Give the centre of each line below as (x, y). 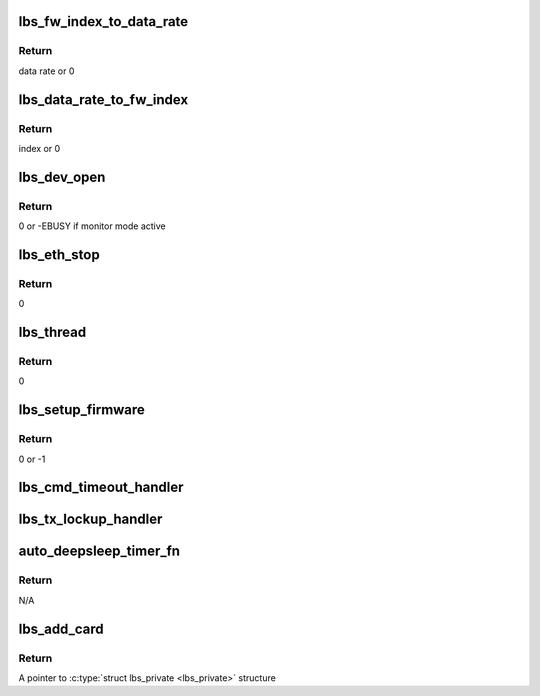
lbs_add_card (61, 628)
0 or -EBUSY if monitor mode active (92, 226)
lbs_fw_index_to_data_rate (103, 21)
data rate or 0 (46, 71)
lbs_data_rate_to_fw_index (103, 99)
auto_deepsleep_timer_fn (99, 551)
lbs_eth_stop (59, 254)
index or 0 (39, 148)
